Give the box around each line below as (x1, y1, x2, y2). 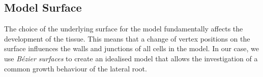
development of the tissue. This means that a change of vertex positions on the (4, 33, 250, 44)
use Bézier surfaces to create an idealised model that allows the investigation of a (4, 53, 258, 63)
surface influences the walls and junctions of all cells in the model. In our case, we (4, 43, 259, 54)
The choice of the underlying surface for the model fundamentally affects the (4, 23, 243, 34)
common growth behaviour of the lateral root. (4, 63, 147, 73)
